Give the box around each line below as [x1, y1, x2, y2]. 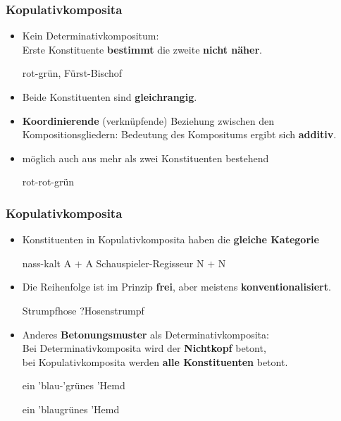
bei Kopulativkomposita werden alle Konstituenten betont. [22, 354, 288, 369]
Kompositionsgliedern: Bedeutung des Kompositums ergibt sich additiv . [22, 127, 337, 142]
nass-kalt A [22, 255, 72, 270]
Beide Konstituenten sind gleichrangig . [22, 90, 197, 104]
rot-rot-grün [22, 174, 75, 189]
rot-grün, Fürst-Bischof [22, 66, 122, 80]
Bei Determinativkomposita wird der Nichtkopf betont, [22, 341, 266, 355]
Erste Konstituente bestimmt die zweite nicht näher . [22, 42, 262, 56]
